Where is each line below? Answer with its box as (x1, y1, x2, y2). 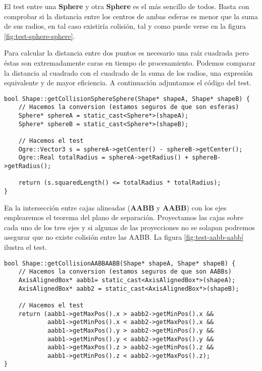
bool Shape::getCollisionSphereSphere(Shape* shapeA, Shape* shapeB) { (4, 95, 250, 102)
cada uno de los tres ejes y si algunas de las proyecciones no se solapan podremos (4, 222, 255, 232)
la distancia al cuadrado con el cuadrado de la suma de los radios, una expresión (4, 67, 253, 78)
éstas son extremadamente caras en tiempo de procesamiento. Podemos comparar (4, 57, 256, 68)
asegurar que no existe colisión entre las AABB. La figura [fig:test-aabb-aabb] (4, 232, 244, 242)
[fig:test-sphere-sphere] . (4, 30, 75, 41)
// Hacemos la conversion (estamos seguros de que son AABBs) (18, 268, 232, 276)
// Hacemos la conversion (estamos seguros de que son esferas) (18, 103, 239, 111)
